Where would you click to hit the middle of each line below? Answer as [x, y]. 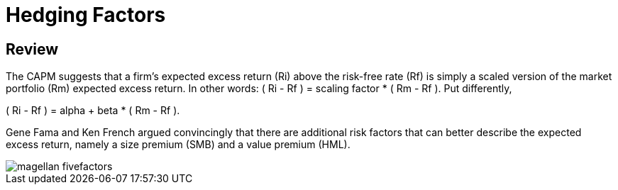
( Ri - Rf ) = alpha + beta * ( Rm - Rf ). [93, 111]
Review [32, 49]
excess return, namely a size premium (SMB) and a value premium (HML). [178, 145]
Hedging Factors [86, 15]
